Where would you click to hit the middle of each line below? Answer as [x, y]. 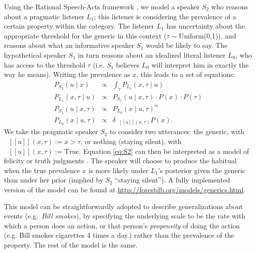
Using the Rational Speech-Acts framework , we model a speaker [102, 6]
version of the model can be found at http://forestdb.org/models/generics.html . [125, 189]
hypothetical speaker [35, 54]
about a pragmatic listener [44, 16]
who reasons [230, 6]
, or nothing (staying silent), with [131, 141]
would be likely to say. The [187, 45]
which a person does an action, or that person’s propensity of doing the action [122, 225]
